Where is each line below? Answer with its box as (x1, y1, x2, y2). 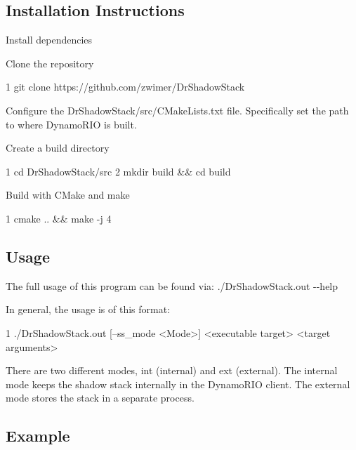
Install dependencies (6, 32, 93, 47)
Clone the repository (6, 55, 94, 70)
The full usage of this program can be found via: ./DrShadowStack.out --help (6, 278, 338, 293)
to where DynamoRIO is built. (6, 117, 137, 131)
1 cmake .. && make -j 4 (6, 211, 112, 225)
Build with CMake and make (6, 187, 130, 202)
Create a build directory (6, 140, 110, 155)
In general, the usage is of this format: (6, 302, 171, 317)
